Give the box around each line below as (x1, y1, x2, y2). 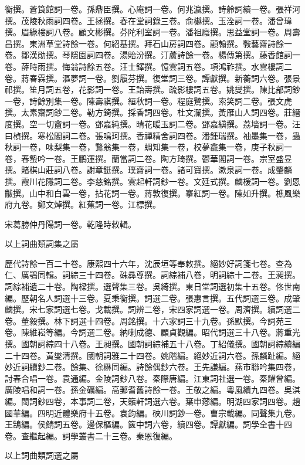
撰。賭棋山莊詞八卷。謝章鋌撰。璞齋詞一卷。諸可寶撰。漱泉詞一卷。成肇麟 (5, 164, 292, 176)
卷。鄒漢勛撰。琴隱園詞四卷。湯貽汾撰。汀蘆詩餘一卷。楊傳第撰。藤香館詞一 (5, 49, 300, 61)
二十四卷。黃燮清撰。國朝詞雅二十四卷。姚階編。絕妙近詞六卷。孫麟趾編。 (5, 349, 292, 361)
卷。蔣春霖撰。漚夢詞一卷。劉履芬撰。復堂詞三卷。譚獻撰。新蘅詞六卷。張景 (5, 72, 300, 84)
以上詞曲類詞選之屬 (5, 449, 79, 461)
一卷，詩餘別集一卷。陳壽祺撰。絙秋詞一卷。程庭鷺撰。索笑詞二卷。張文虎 (5, 94, 292, 107)
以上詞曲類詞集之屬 (5, 237, 79, 250)
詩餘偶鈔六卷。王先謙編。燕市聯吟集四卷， (135, 361, 300, 373)
